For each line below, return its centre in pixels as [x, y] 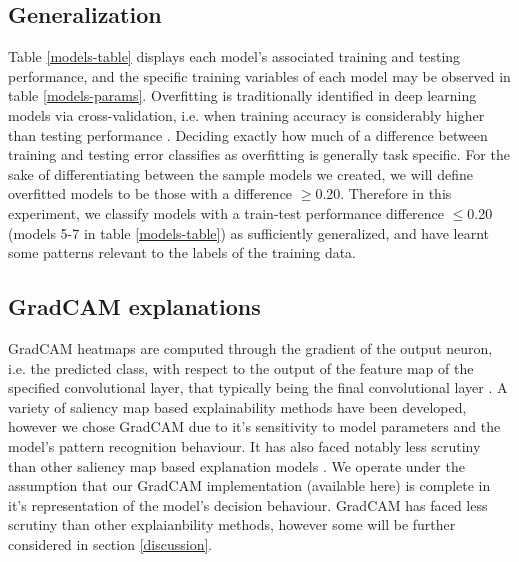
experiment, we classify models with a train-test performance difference [226, 212]
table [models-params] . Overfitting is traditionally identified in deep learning [242, 95]
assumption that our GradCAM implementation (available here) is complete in [249, 485]
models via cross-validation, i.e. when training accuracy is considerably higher [246, 114]
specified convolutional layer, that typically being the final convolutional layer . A [258, 387]
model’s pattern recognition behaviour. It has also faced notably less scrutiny [244, 445]
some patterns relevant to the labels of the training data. [182, 252]
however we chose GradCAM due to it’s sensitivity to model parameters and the [254, 426]
